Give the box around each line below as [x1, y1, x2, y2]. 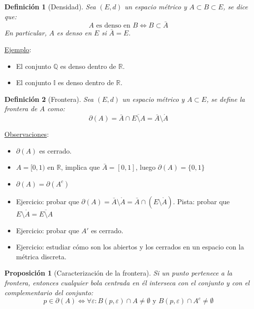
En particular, [4, 28, 47, 38]
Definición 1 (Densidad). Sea [4, 1, 96, 11]
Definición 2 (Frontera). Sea [4, 93, 94, 104]
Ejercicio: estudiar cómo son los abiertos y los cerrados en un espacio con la [16, 242, 244, 252]
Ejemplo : [4, 44, 32, 54]
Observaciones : [4, 129, 49, 139]
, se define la [206, 93, 245, 104]
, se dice [223, 1, 248, 11]
